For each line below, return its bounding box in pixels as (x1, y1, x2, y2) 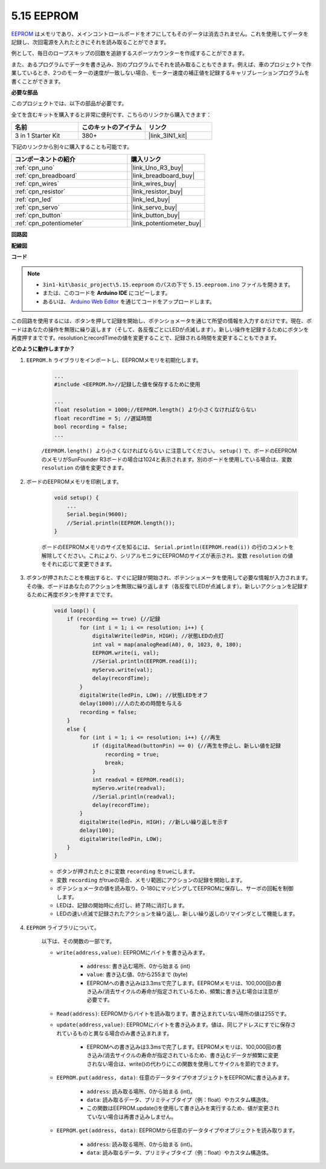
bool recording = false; (54, 423, 128, 430)
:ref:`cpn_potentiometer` (14, 219, 85, 228)
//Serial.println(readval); (92, 793, 175, 800)
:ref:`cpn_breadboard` (14, 172, 78, 180)
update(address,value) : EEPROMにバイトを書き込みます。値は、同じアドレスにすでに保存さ (56, 1021, 296, 1028)
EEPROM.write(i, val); (92, 649, 159, 657)
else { (66, 726, 86, 732)
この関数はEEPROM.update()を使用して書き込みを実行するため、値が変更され (86, 1104, 280, 1112)
